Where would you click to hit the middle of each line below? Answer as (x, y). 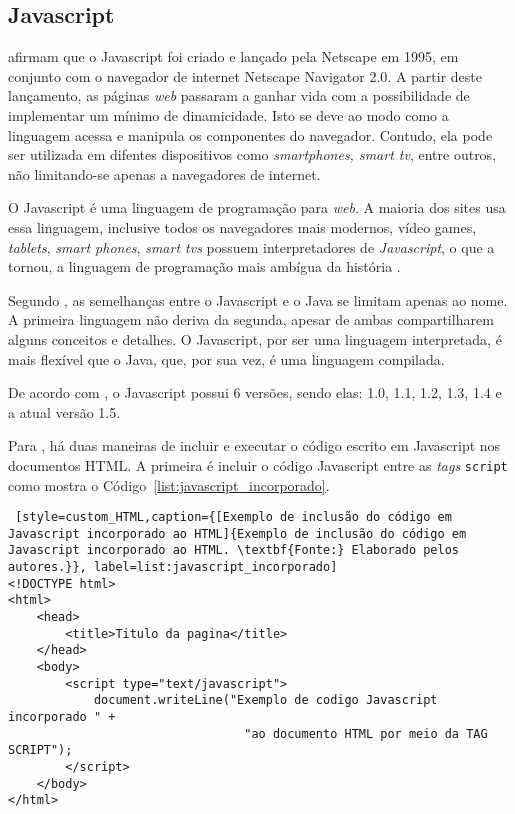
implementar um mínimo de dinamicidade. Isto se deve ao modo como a (228, 114)
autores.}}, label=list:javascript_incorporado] (173, 567)
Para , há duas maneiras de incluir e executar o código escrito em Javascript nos (254, 445)
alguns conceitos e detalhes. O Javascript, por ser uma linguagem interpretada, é (255, 338)
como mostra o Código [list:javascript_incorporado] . (169, 484)
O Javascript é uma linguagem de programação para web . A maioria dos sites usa (257, 207)
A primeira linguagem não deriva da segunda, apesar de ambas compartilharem (251, 319)
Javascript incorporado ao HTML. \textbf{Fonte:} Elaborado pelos (234, 550)
